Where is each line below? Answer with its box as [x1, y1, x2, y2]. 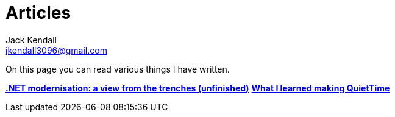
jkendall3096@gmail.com [5, 44, 107, 55]
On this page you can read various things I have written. [5, 63, 230, 74]
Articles [5, 2, 71, 23]
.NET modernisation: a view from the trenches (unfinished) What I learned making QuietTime [5, 82, 390, 93]
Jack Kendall [5, 34, 57, 45]
